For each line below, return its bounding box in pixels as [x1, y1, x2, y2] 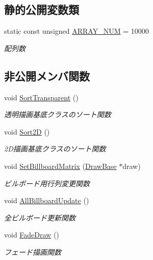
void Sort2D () [4, 126, 50, 137]
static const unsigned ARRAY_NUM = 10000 [4, 26, 149, 36]
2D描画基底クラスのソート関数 [4, 143, 106, 154]
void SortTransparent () [4, 92, 79, 102]
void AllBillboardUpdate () [4, 195, 89, 206]
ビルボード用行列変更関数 [4, 178, 90, 188]
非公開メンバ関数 [4, 68, 90, 83]
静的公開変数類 [4, 2, 79, 17]
